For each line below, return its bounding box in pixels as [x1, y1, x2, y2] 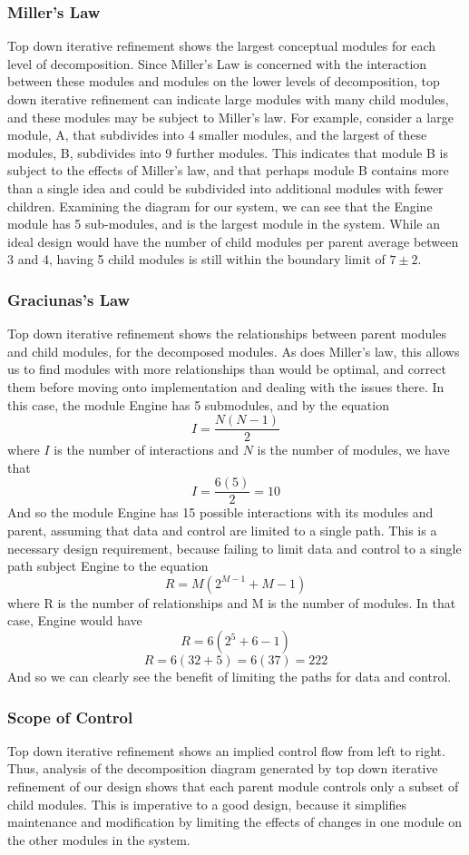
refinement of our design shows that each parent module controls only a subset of [7, 777, 459, 795]
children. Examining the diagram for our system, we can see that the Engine [7, 196, 433, 215]
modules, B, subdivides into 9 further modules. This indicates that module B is [7, 142, 448, 162]
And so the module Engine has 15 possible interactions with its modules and [7, 503, 434, 522]
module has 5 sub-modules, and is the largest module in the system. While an [7, 214, 440, 233]
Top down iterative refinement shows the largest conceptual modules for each [7, 36, 436, 55]
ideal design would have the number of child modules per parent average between [7, 231, 459, 251]
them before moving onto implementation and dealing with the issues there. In [7, 377, 445, 396]
